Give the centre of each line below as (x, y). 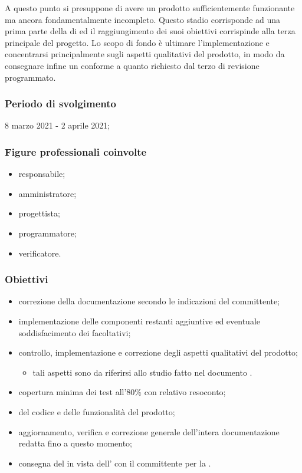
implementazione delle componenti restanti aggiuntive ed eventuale (139, 321)
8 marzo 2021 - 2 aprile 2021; (58, 125)
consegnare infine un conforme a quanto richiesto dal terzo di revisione (132, 65)
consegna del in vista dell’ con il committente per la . (115, 463)
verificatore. (40, 253)
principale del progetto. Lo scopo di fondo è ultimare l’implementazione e (137, 42)
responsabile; (42, 174)
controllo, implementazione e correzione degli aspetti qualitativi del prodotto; (158, 352)
